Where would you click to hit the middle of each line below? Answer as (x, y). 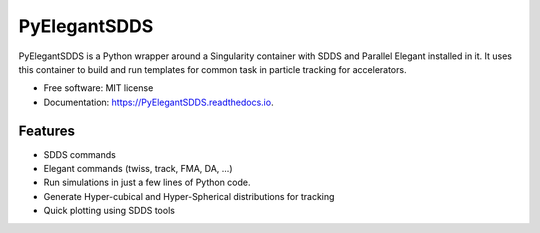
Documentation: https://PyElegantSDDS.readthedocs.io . (158, 102)
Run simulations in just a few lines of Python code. (147, 182)
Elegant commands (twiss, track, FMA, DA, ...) (138, 169)
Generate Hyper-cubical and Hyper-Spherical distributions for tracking (189, 196)
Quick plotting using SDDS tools (109, 211)
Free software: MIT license (98, 88)
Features (46, 130)
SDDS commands (80, 154)
